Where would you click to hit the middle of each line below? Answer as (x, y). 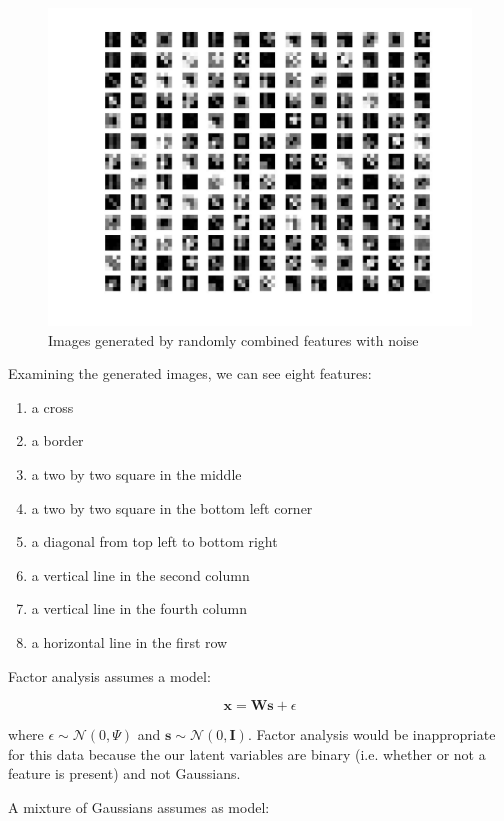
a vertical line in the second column (140, 574)
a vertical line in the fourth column (139, 608)
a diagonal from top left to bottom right (154, 541)
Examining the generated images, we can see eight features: (190, 373)
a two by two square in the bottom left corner (172, 507)
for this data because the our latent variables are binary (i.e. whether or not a (247, 753)
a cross (52, 406)
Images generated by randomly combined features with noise (233, 339)
